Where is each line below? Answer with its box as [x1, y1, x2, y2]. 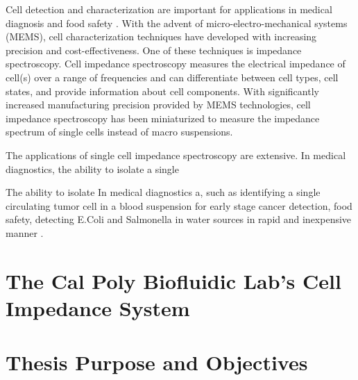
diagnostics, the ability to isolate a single [6, 161, 179, 176]
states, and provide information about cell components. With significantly [6, 83, 319, 98]
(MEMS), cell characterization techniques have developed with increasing [6, 29, 317, 44]
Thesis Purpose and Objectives [6, 348, 308, 377]
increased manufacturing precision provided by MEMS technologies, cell [6, 97, 311, 112]
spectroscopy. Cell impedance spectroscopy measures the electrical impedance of [6, 56, 346, 71]
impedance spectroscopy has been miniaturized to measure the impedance [6, 110, 320, 125]
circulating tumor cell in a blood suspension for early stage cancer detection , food [6, 198, 352, 213]
